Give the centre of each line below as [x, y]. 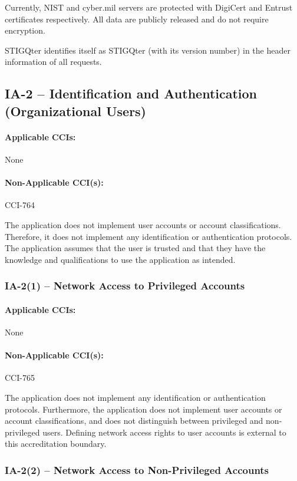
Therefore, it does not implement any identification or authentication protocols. [148, 236]
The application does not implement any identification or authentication [135, 397]
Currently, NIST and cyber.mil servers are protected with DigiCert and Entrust [149, 7]
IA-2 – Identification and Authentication [131, 93]
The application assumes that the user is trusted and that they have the [135, 248]
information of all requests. [53, 62]
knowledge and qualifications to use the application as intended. [120, 259]
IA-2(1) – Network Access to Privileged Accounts [125, 286]
